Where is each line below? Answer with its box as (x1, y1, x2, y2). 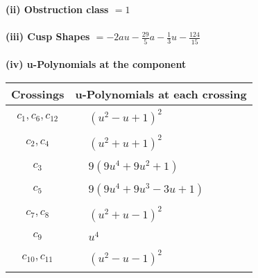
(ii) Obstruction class (6, 2, 109, 16)
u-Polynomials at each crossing (75, 85, 247, 102)
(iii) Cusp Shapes (6, 29, 90, 44)
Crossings (11, 85, 64, 102)
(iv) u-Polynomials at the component (6, 57, 187, 71)
